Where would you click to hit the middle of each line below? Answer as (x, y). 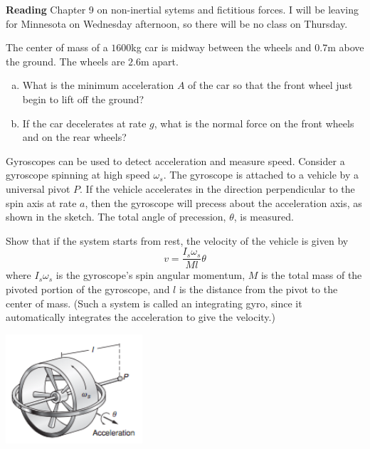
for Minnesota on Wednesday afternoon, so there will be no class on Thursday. (177, 23)
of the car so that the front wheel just (270, 85)
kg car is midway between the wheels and (221, 47)
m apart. (159, 61)
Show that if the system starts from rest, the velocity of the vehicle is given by (177, 240)
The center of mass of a (57, 47)
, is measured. (264, 217)
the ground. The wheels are (65, 61)
